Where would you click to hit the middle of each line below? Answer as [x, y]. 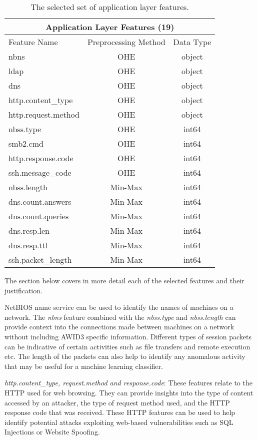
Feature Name [33, 42]
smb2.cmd [26, 143]
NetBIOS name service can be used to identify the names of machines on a [119, 307]
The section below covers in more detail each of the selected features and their [124, 280]
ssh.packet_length [40, 260]
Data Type [192, 42]
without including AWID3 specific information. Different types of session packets [128, 336]
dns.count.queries [39, 216]
